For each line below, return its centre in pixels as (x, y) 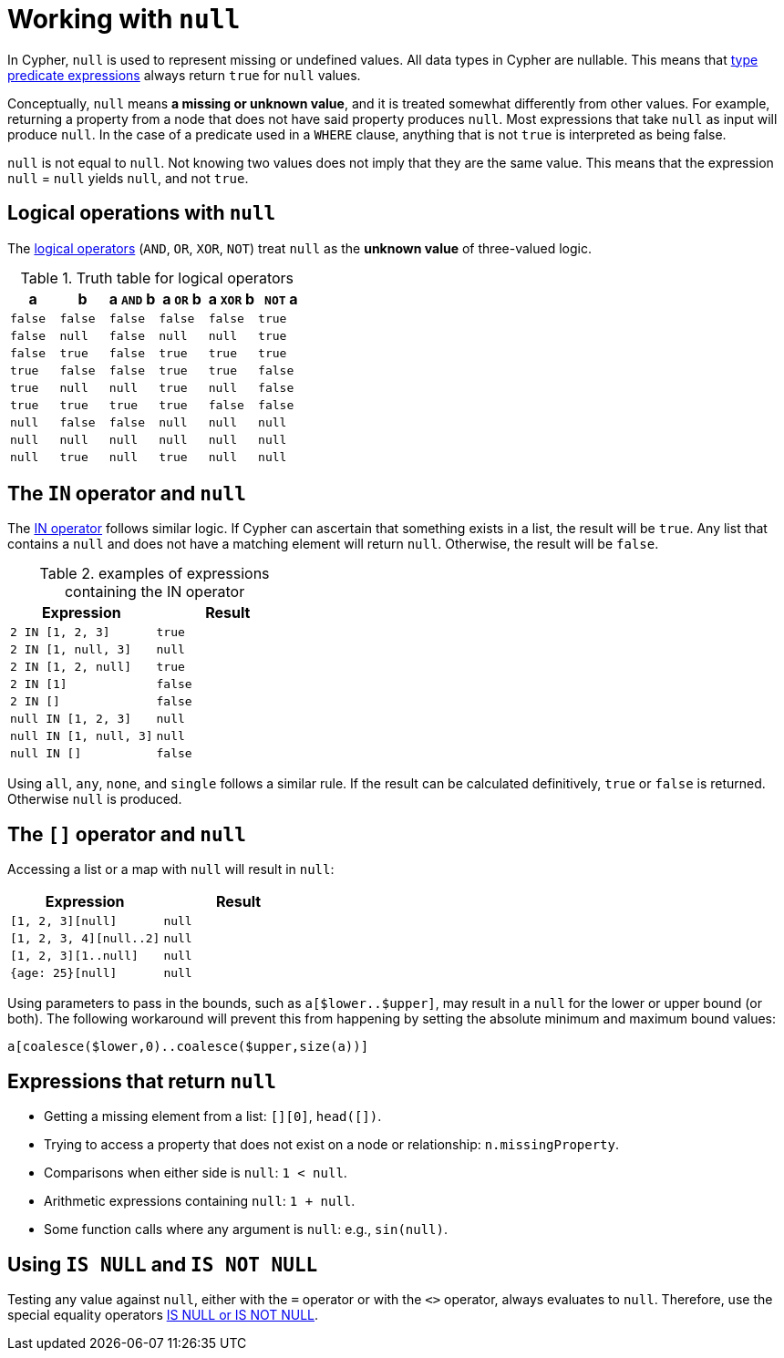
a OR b (182, 298)
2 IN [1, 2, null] (71, 667)
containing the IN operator (155, 592)
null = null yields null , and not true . (128, 178)
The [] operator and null (127, 834)
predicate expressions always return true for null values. (184, 75)
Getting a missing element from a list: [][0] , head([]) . (213, 1116)
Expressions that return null (142, 1081)
